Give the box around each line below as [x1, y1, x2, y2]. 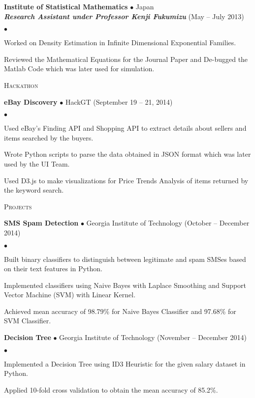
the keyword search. [4, 185, 64, 195]
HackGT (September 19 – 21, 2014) [65, 96, 173, 107]
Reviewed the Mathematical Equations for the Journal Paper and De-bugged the [4, 54, 248, 64]
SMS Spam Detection [4, 218, 79, 228]
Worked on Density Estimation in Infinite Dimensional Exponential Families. [4, 37, 236, 48]
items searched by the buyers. [4, 132, 94, 142]
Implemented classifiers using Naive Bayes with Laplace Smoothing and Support [4, 280, 247, 290]
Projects [4, 201, 32, 211]
